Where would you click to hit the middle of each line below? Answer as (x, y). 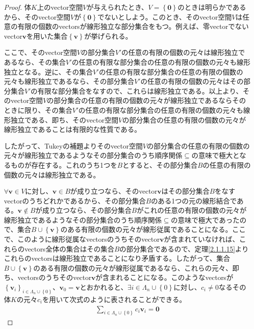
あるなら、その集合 (35, 62)
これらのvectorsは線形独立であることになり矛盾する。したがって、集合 (117, 258)
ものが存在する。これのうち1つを (64, 164)
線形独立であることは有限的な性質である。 (73, 129)
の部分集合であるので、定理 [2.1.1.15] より (184, 248)
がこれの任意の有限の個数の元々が (191, 210)
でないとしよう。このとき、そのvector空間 (165, 16)
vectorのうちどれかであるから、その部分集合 (75, 200)
